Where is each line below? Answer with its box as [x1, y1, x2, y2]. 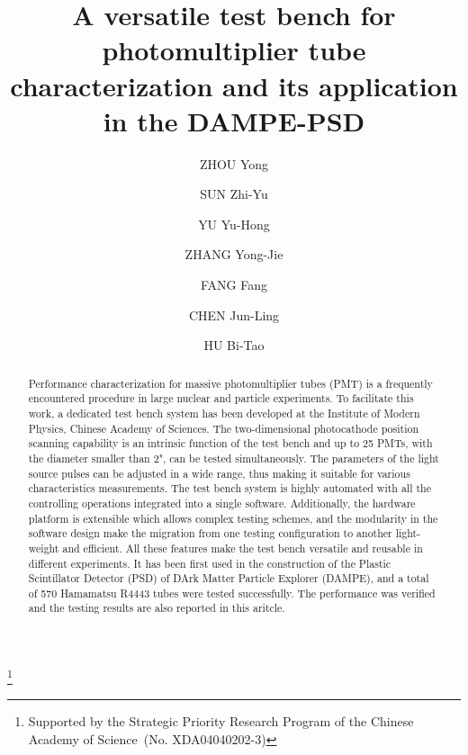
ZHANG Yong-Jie [184, 245, 283, 264]
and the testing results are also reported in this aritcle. [28, 600, 285, 616]
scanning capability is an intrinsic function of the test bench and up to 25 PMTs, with [28, 436, 433, 451]
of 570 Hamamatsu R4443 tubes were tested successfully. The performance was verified [28, 585, 436, 600]
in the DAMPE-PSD [103, 102, 365, 139]
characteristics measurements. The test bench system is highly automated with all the [28, 481, 431, 496]
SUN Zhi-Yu [200, 184, 268, 203]
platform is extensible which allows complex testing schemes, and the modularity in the [28, 510, 438, 526]
